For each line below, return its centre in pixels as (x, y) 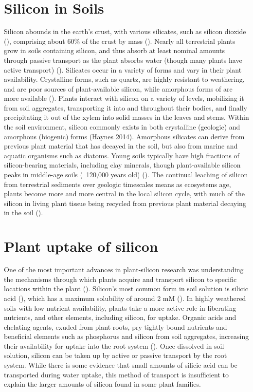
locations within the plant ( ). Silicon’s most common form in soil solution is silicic (126, 289)
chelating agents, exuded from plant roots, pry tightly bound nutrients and (116, 327)
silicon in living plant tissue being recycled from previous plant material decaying (125, 203)
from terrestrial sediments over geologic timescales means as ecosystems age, (117, 184)
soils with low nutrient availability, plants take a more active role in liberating (120, 308)
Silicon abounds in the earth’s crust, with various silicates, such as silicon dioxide (125, 31)
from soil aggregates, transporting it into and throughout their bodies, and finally (126, 107)
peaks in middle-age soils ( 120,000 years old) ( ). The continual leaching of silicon (126, 175)
